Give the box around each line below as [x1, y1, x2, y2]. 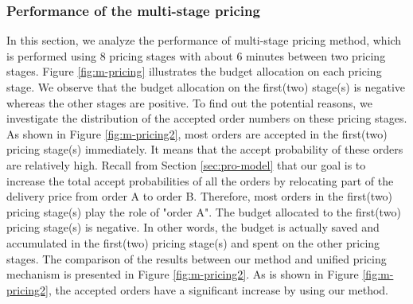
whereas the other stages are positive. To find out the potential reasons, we [6, 94, 372, 111]
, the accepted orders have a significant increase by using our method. [48, 281, 389, 298]
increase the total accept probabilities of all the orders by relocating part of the [6, 172, 394, 189]
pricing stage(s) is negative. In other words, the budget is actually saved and [6, 219, 380, 236]
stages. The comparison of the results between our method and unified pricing [6, 250, 387, 267]
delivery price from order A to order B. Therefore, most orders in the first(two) [6, 188, 393, 205]
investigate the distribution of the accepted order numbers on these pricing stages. [6, 110, 407, 127]
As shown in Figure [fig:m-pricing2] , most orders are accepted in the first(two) [6, 125, 388, 142]
